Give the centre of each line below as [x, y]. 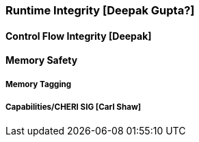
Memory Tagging [39, 84]
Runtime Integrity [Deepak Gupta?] [100, 10]
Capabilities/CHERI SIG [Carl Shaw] [74, 107]
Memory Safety [42, 60]
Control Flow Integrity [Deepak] [79, 36]
